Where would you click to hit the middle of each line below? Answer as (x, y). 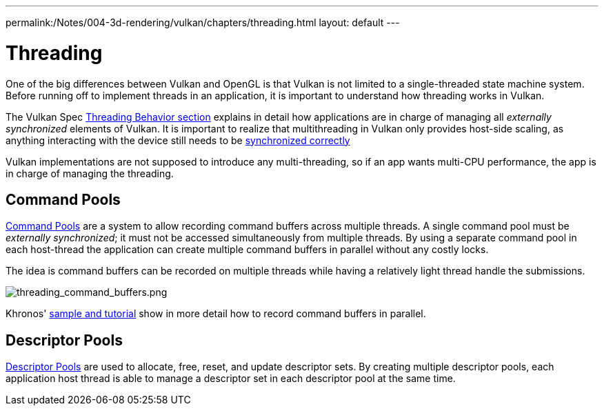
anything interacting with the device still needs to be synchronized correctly (178, 140)
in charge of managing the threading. (90, 173)
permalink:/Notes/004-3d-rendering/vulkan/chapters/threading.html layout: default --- (203, 22)
